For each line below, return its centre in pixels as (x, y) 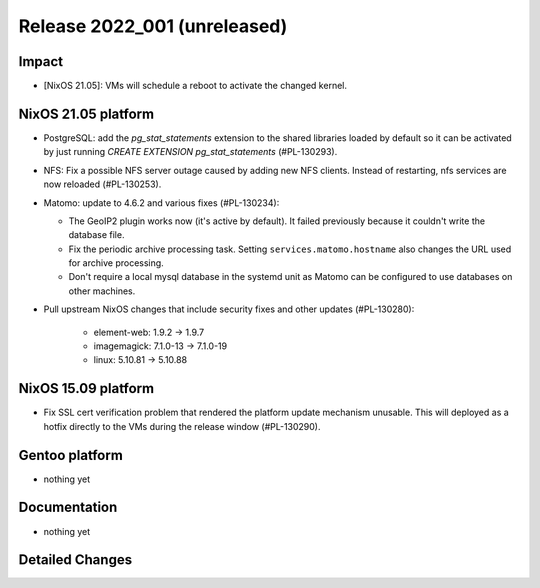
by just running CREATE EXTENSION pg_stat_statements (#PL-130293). (190, 152)
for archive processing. (116, 263)
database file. (96, 235)
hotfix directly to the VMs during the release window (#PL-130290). (182, 426)
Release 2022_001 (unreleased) (153, 26)
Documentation (68, 507)
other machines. (102, 291)
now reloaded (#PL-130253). (102, 184)
